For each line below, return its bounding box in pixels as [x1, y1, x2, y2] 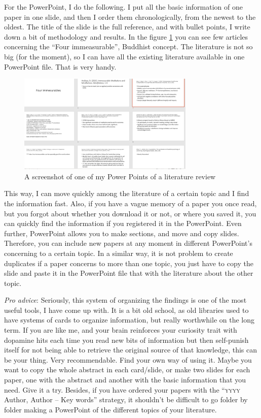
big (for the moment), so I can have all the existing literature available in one [4, 51, 245, 61]
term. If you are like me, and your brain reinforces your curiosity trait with [4, 325, 237, 335]
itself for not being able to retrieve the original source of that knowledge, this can [4, 344, 257, 355]
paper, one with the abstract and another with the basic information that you [4, 374, 246, 385]
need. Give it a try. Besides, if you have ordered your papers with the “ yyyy [4, 384, 240, 395]
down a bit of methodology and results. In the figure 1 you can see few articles [4, 31, 248, 42]
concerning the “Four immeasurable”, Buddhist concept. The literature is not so [4, 41, 253, 52]
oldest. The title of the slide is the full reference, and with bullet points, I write [4, 21, 250, 32]
